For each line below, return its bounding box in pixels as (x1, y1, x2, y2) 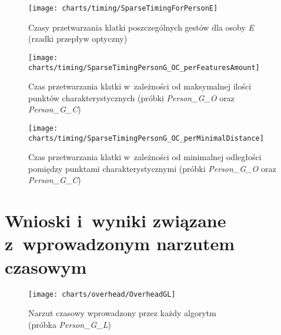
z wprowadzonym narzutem (5, 231, 235, 256)
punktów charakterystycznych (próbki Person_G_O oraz (28, 91, 235, 104)
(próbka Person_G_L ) (28, 318, 112, 330)
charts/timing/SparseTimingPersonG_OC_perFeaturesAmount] (28, 63, 260, 72)
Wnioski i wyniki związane (5, 208, 226, 233)
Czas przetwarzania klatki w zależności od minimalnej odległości (28, 151, 262, 163)
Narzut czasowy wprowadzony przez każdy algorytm (28, 307, 216, 319)
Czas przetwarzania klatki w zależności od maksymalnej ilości (28, 80, 252, 92)
